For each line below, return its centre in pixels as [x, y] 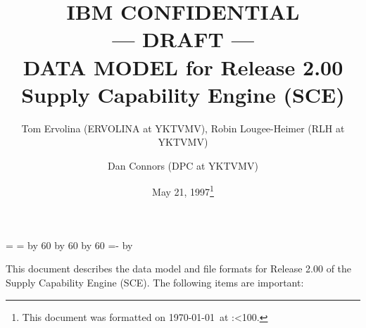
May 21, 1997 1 [183, 191]
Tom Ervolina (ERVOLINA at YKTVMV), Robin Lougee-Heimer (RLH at [183, 128]
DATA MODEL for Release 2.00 [183, 67]
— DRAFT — [183, 39]
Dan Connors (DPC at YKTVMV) [183, 165]
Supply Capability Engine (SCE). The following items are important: [155, 282]
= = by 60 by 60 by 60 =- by [69, 245]
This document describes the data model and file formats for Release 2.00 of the [179, 269]
